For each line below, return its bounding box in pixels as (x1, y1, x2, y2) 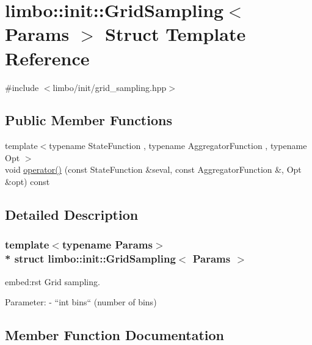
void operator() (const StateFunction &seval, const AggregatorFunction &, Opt (5, 163, 302, 176)
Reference (5, 45, 90, 70)
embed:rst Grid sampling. (5, 275, 100, 288)
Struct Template (105, 21, 246, 46)
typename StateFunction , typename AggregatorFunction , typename (49, 139, 307, 152)
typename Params (62, 237, 153, 252)
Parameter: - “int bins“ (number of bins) (5, 296, 157, 308)
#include (5, 81, 39, 93)
